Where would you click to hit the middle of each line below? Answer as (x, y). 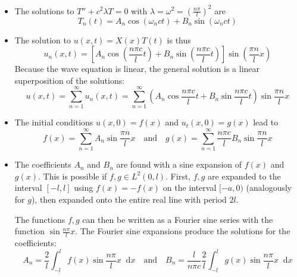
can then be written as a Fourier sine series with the (178, 219)
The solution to (43, 40)
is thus (179, 40)
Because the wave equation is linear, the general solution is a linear (137, 69)
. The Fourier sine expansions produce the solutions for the (183, 231)
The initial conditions (54, 122)
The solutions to (44, 10)
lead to (266, 122)
